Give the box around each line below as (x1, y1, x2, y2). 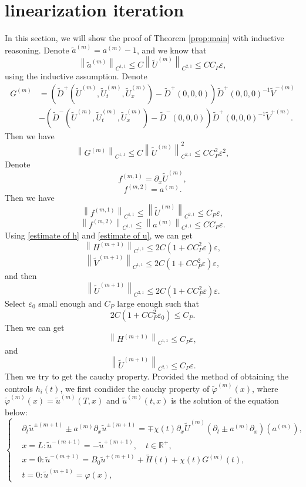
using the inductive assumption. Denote (5, 70, 147, 82)
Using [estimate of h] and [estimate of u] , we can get (5, 229, 193, 241)
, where (252, 382, 278, 394)
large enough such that (117, 297, 199, 309)
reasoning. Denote (5, 43, 69, 56)
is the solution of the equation (171, 394, 279, 406)
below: (5, 405, 28, 418)
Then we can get (5, 321, 65, 333)
